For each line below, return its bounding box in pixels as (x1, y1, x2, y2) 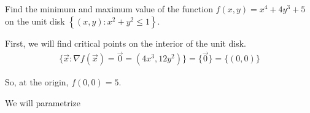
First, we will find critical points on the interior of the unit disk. (5, 36, 247, 49)
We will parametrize (5, 96, 80, 109)
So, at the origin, (5, 76, 69, 88)
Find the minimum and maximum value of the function (5, 2, 213, 15)
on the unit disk (5, 14, 65, 27)
